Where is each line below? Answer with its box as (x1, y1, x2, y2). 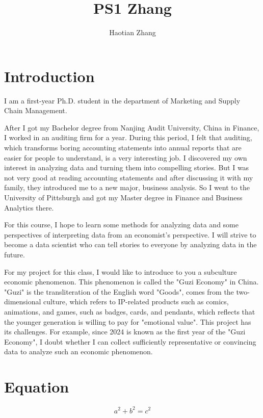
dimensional (4, 296, 41, 307)
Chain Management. (4, 105, 67, 116)
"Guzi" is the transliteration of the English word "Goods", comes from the (4, 286, 234, 297)
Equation (4, 376, 69, 397)
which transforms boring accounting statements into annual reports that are (4, 142, 242, 153)
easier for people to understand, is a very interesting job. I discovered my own (4, 152, 247, 163)
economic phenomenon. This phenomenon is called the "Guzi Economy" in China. (4, 276, 259, 287)
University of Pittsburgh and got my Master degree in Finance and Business (4, 192, 243, 202)
